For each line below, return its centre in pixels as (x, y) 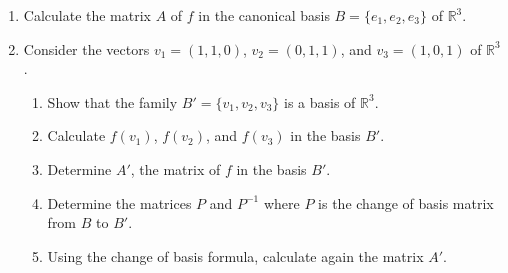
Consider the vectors (86, 48)
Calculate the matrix (87, 15)
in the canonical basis (264, 15)
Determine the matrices (119, 202)
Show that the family (112, 101)
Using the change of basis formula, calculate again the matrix (235, 255)
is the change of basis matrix (406, 202)
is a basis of (320, 101)
